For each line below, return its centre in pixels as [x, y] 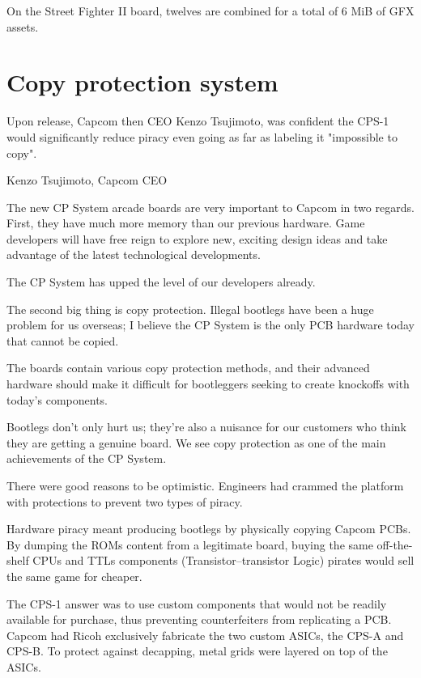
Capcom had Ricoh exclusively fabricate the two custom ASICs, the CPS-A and [205, 635]
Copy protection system [142, 82]
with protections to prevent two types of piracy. [125, 501]
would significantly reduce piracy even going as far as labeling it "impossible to [202, 136]
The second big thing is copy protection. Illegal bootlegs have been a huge [190, 309]
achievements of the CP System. [87, 458]
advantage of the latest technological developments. [134, 254]
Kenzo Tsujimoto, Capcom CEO [87, 180]
